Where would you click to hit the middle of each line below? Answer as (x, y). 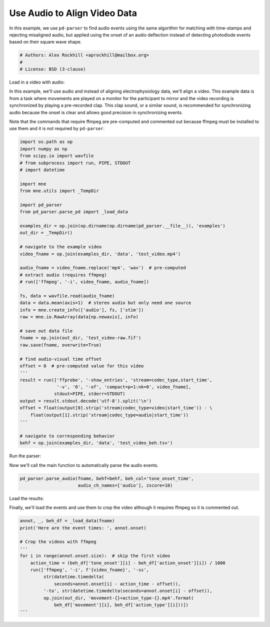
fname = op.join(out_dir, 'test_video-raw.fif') (80, 338)
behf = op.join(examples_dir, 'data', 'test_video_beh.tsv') (96, 443)
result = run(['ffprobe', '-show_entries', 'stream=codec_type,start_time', (116, 380)
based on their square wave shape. (45, 42)
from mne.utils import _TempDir (59, 191)
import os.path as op (46, 142)
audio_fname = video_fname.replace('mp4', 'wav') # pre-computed (103, 268)
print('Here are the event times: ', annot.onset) (83, 528)
